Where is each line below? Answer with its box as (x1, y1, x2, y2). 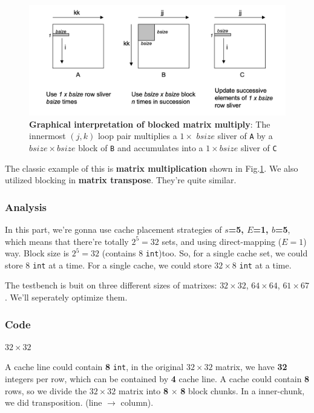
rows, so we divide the (5, 384, 87, 397)
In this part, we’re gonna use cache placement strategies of (5, 223, 222, 235)
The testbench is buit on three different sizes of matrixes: (5, 279, 217, 291)
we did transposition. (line (5, 396, 102, 409)
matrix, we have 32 (215, 360, 287, 373)
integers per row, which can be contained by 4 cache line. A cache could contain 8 (5, 372, 310, 385)
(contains (102, 247, 136, 259)
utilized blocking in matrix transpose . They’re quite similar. (5, 174, 237, 186)
